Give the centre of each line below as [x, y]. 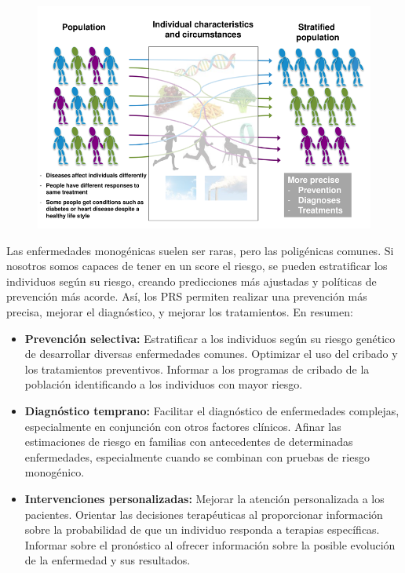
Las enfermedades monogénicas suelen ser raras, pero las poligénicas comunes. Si [200, 250]
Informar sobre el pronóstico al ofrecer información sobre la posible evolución [210, 544]
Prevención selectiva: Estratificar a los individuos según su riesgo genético [210, 338]
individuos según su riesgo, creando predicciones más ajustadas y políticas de [192, 281]
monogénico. [55, 472]
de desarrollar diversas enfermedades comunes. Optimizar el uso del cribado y [211, 354]
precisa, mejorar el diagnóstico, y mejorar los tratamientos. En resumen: [180, 311]
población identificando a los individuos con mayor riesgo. [164, 384]
